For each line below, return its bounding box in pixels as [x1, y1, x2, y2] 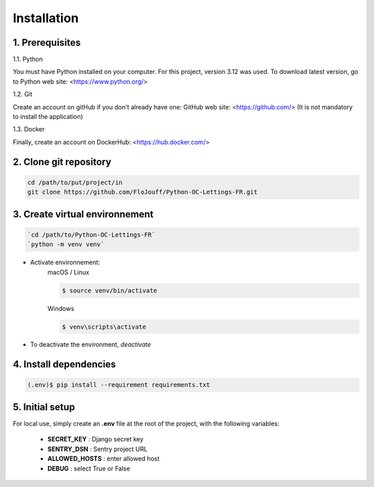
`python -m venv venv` [27, 241, 105, 248]
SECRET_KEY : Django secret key [47, 435, 144, 443]
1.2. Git [12, 90, 33, 98]
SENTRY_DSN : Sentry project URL [47, 445, 148, 453]
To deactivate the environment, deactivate [30, 340, 152, 349]
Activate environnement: [30, 258, 100, 266]
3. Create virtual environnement [12, 208, 154, 220]
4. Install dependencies [12, 358, 116, 370]
